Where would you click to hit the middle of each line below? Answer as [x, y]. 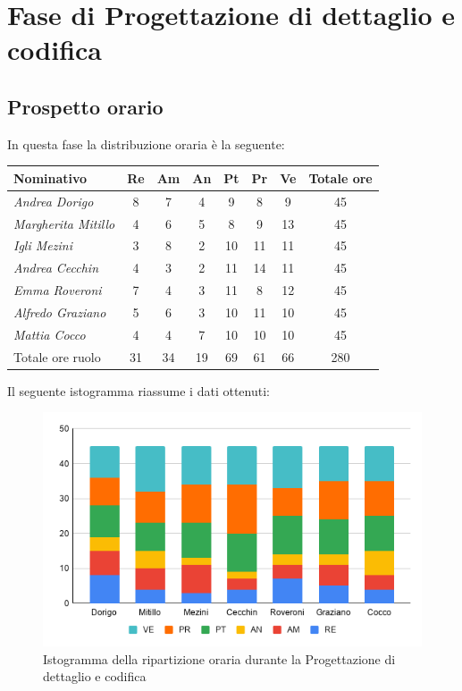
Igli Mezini [43, 245]
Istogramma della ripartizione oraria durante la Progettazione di [219, 658]
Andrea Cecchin [56, 268]
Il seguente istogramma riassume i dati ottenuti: [139, 390]
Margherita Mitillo [64, 223]
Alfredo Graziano [60, 312]
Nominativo [50, 177]
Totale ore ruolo [57, 356]
